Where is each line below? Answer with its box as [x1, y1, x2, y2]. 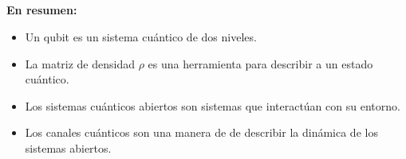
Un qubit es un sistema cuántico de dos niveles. [25, 28, 257, 45]
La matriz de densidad [25, 55, 136, 72]
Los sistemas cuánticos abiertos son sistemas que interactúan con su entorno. [25, 97, 400, 114]
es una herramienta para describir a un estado [148, 55, 373, 72]
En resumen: [6, 2, 77, 18]
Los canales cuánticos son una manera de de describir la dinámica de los [25, 124, 378, 141]
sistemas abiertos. [25, 139, 112, 156]
